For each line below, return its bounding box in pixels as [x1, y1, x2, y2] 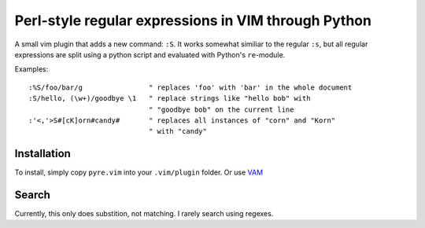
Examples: [14, 64, 49, 74]
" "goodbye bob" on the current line [148, 105, 294, 114]
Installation [14, 147, 71, 160]
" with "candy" [148, 127, 208, 136]
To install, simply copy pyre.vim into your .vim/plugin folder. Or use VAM [14, 167, 264, 177]
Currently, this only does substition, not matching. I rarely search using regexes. [14, 209, 274, 219]
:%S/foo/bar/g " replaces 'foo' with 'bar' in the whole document [28, 83, 353, 92]
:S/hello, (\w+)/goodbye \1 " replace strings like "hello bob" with [28, 94, 311, 103]
